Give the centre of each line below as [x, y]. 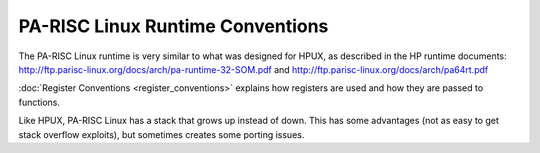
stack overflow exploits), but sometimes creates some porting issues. [161, 134]
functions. [39, 102]
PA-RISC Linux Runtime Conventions [173, 26]
